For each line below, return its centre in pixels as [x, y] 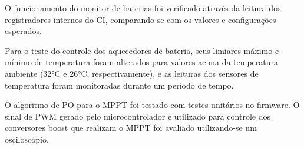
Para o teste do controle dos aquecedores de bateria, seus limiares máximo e [142, 50]
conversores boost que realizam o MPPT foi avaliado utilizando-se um [131, 128]
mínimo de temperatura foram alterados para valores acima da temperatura [142, 62]
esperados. [23, 31]
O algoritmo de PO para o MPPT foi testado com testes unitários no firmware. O [152, 105]
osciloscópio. [27, 139]
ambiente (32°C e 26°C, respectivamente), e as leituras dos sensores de [132, 73]
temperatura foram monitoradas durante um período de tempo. [119, 85]
